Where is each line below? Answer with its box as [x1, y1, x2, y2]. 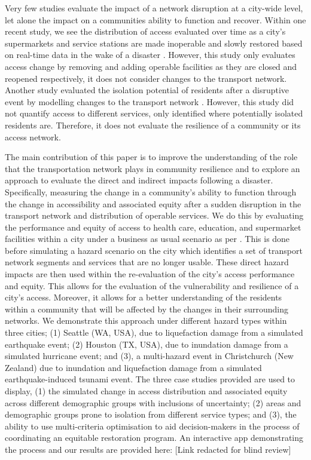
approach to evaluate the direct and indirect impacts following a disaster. [5, 174, 273, 186]
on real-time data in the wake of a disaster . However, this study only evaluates [5, 48, 295, 61]
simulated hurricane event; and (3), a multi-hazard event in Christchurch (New [5, 349, 294, 362]
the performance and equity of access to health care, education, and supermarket [5, 220, 301, 233]
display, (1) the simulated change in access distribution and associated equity [5, 385, 288, 397]
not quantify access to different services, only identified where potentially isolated [5, 107, 303, 119]
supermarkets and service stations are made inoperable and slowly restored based [5, 36, 303, 49]
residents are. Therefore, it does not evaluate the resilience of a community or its [5, 118, 301, 131]
